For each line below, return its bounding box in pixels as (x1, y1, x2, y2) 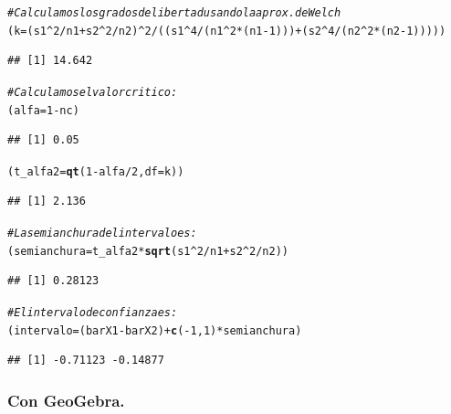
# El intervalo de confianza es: (7, 305, 178, 319)
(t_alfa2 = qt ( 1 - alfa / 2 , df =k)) (7, 165, 184, 178)
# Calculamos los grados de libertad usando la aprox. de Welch (7, 6, 341, 19)
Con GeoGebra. (7, 388, 125, 411)
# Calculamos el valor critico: (7, 85, 178, 99)
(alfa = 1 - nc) (7, 103, 79, 117)
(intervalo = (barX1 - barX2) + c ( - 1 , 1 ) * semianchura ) (7, 324, 302, 337)
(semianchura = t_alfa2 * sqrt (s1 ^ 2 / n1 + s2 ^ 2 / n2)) (7, 244, 288, 258)
